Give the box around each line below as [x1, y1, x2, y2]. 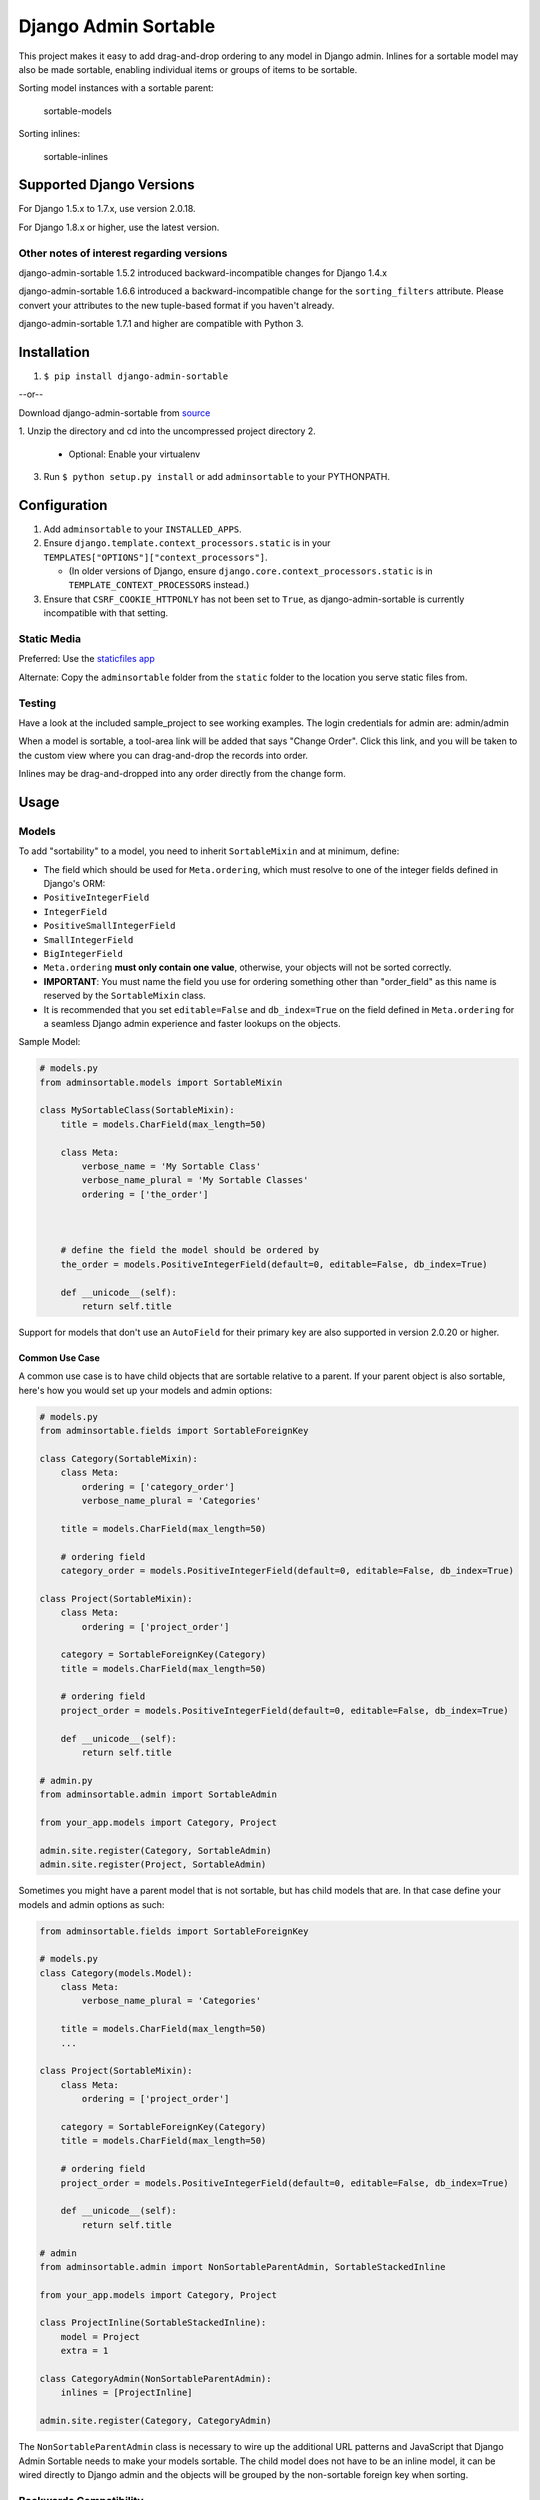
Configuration [18, 496, 108, 514]
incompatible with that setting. [43, 607, 169, 619]
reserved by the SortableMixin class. [43, 990, 207, 1002]
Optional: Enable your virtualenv [68, 448, 201, 460]
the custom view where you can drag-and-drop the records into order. [18, 749, 309, 761]
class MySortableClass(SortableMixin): [39, 1105, 235, 1116]
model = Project [60, 2331, 140, 2342]
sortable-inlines [43, 150, 109, 162]
